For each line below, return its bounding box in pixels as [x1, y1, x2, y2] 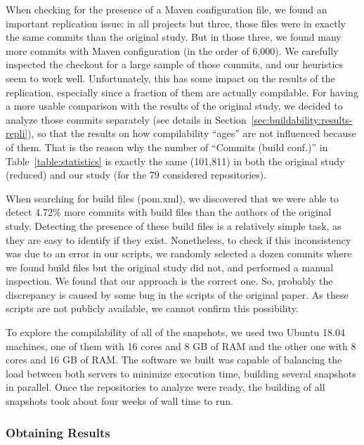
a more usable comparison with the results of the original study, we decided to [6, 98, 343, 113]
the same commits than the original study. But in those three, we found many [6, 30, 342, 44]
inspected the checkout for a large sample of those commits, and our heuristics [6, 57, 344, 72]
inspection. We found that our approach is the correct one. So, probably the [6, 273, 333, 288]
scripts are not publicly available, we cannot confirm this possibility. [6, 301, 299, 316]
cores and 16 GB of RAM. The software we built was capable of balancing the [6, 352, 342, 367]
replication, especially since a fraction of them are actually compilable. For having [6, 84, 358, 99]
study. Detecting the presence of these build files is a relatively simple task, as [6, 218, 342, 233]
